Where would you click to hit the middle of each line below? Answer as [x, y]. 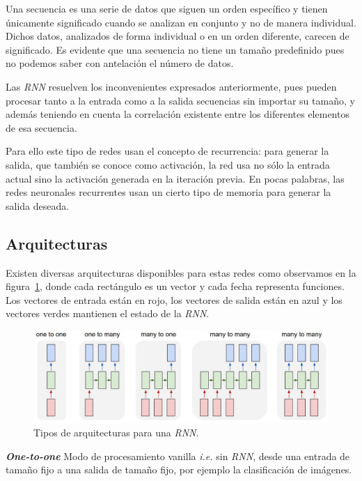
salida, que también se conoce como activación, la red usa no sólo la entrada [168, 164]
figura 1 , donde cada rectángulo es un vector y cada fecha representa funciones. [175, 286]
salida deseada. [38, 205]
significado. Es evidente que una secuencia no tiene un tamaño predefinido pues [175, 49]
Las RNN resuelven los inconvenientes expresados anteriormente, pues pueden [171, 86]
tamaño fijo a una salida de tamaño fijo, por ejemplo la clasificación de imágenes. [179, 469]
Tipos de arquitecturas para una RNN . [116, 432]
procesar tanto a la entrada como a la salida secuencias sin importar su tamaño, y [180, 100]
